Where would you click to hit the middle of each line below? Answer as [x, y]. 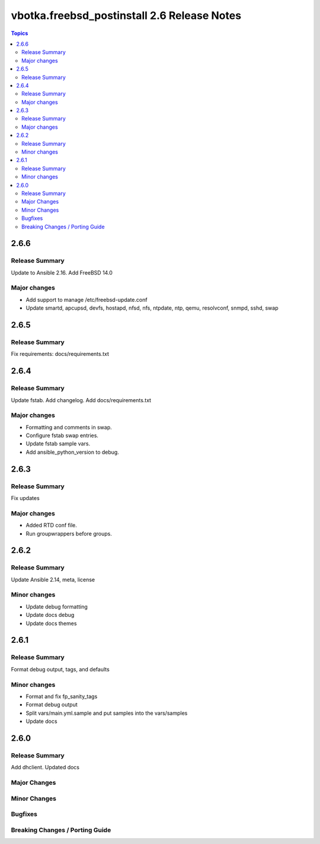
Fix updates [25, 498]
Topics [20, 33]
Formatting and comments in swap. [69, 427]
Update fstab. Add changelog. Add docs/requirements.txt [81, 400]
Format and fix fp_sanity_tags [62, 696]
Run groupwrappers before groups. [69, 533]
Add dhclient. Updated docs [45, 767]
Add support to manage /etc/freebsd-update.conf [87, 300]
